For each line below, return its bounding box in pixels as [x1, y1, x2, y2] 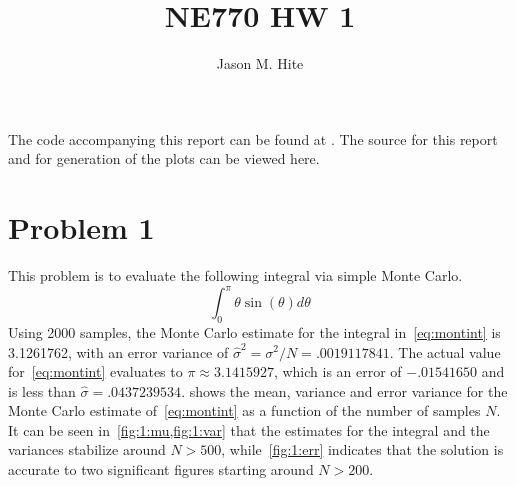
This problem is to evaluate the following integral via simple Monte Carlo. [8, 265, 463, 286]
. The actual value [389, 341, 501, 362]
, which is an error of [273, 361, 402, 382]
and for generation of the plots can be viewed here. [8, 148, 320, 169]
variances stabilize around [8, 439, 166, 460]
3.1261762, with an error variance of [8, 341, 229, 362]
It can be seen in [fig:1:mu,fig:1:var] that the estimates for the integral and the [8, 419, 490, 440]
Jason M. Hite [216, 53, 304, 74]
